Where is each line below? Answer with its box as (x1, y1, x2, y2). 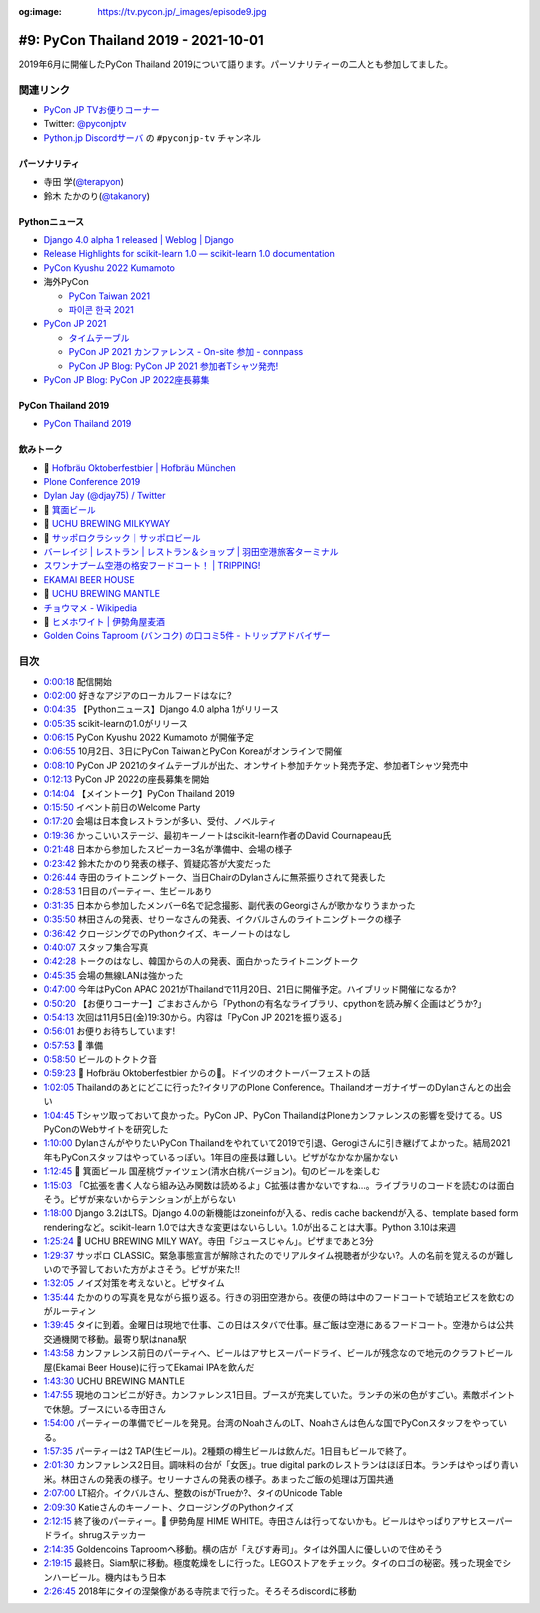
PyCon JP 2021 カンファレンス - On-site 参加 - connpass (68, 346, 304, 358)
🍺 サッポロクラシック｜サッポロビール (43, 531, 201, 544)
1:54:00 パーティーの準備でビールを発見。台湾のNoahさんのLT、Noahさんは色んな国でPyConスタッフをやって (43, 1417, 499, 1429)
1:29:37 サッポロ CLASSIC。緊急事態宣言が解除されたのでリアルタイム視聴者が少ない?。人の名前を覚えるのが (43, 1249, 497, 1261)
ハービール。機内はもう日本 (51, 1571, 167, 1583)
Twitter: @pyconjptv (43, 118, 127, 130)
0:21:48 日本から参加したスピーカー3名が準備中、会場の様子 (43, 843, 293, 855)
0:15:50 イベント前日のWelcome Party (43, 801, 201, 814)
